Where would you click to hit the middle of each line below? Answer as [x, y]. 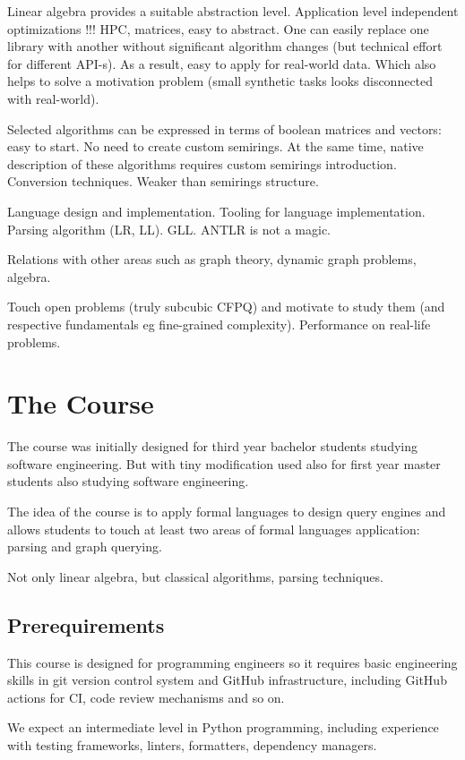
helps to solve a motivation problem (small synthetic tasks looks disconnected [220, 81]
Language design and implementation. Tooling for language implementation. [216, 211]
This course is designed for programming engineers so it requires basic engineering [232, 662]
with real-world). [53, 98]
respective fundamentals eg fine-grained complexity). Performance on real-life [219, 324]
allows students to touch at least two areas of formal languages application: [214, 529]
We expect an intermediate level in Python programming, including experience [223, 727]
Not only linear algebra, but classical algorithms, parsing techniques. [195, 576]
